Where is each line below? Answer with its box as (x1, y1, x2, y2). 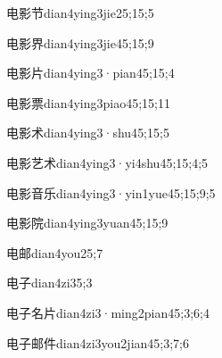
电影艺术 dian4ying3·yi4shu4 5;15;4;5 (6, 153, 209, 171)
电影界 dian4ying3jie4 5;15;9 (6, 33, 154, 52)
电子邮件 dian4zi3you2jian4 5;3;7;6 (6, 333, 189, 352)
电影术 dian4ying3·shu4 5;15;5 (6, 123, 169, 142)
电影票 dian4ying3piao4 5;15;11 (6, 93, 171, 112)
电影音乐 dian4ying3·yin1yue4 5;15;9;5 (6, 183, 216, 202)
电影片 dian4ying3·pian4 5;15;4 (6, 63, 175, 82)
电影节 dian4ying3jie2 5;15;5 (6, 4, 154, 21)
